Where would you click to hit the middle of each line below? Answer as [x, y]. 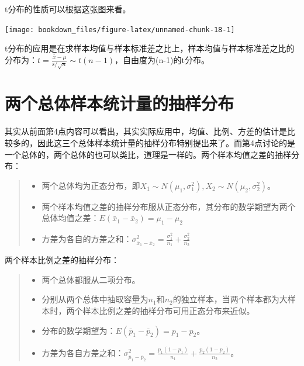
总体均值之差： [70, 218]
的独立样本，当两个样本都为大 [230, 299]
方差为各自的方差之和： [87, 239]
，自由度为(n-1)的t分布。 [162, 59]
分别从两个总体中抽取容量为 [95, 299]
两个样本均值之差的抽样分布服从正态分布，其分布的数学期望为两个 [169, 206]
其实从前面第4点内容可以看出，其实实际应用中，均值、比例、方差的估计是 [146, 131]
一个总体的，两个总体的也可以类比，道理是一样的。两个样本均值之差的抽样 [148, 154]
